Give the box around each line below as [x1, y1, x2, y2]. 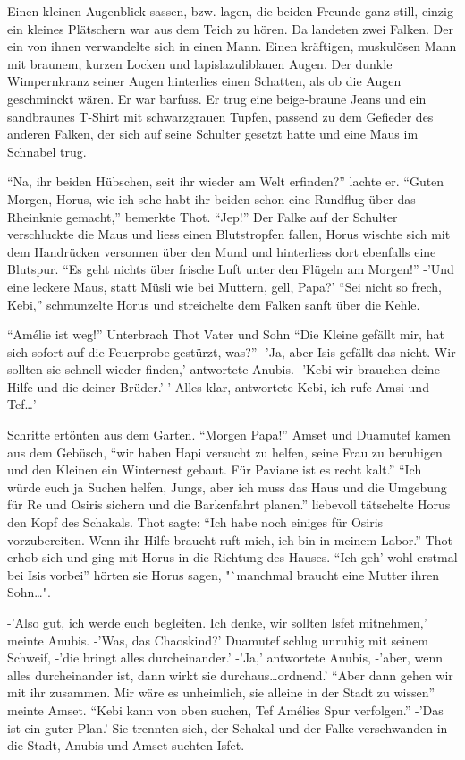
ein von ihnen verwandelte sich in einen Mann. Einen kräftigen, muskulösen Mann [7, 37, 457, 56]
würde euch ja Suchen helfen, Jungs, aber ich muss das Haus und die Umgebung [7, 477, 447, 496]
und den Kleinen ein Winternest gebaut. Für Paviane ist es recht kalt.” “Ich [7, 460, 422, 479]
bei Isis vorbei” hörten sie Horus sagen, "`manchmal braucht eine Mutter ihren [7, 565, 440, 584]
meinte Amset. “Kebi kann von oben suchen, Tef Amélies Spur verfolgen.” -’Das [7, 700, 444, 719]
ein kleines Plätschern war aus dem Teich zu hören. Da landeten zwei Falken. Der [7, 19, 453, 38]
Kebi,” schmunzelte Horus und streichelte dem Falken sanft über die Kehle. [7, 295, 420, 313]
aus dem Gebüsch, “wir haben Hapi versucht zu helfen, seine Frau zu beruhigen [7, 442, 443, 461]
